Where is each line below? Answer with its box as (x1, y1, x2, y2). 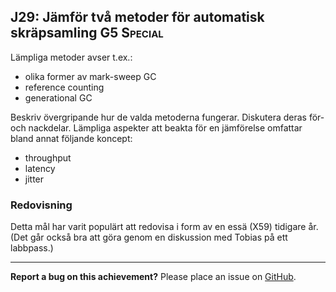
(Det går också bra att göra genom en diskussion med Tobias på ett (10, 231, 288, 244)
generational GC (24, 91, 93, 104)
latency (24, 162, 56, 174)
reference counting (24, 81, 105, 93)
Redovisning (10, 198, 73, 212)
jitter (24, 173, 45, 185)
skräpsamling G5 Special (10, 25, 164, 42)
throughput (24, 151, 72, 164)
